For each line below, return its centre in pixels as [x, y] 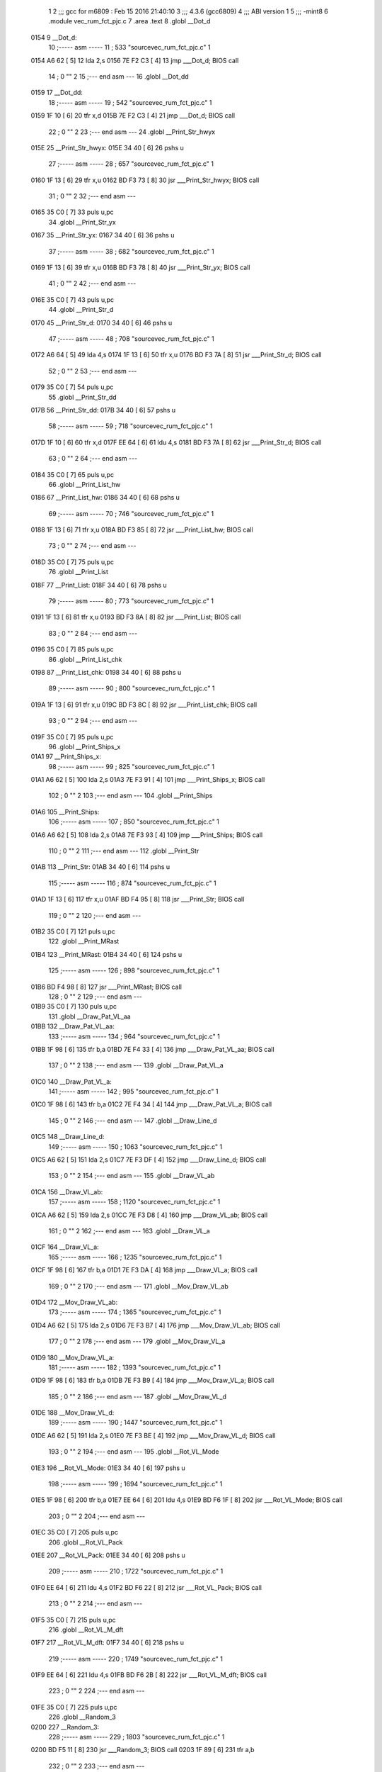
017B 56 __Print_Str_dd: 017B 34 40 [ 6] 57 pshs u [103, 410]
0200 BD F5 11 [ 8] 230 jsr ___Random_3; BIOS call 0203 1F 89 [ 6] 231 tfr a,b [143, 1750]
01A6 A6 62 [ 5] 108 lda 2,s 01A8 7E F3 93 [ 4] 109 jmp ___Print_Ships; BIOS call [147, 835]
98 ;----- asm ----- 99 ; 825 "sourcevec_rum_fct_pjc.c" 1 [132, 766]
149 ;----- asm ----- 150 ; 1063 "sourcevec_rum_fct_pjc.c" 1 [135, 1146]
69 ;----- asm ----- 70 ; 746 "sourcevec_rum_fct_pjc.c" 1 [131, 513]
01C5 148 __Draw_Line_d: [68, 1137]
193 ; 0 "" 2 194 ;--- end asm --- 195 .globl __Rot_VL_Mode [134, 1452]
